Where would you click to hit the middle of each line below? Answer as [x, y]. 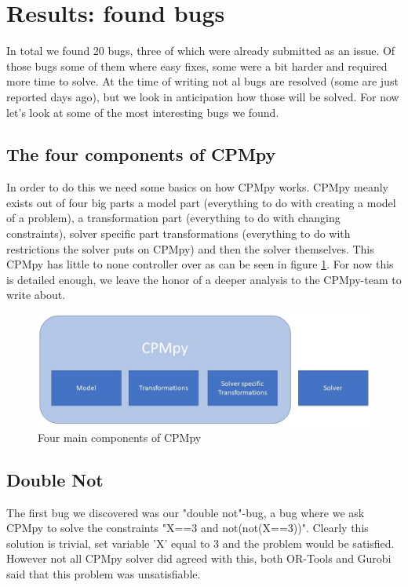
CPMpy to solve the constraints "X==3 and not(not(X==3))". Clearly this [188, 528]
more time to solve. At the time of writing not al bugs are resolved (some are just [202, 81]
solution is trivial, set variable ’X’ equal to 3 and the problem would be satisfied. [200, 543]
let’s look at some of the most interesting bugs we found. [143, 112]
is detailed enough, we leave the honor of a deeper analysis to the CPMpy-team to [204, 279]
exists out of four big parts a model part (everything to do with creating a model [201, 202]
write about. [36, 295]
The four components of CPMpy [141, 154]
